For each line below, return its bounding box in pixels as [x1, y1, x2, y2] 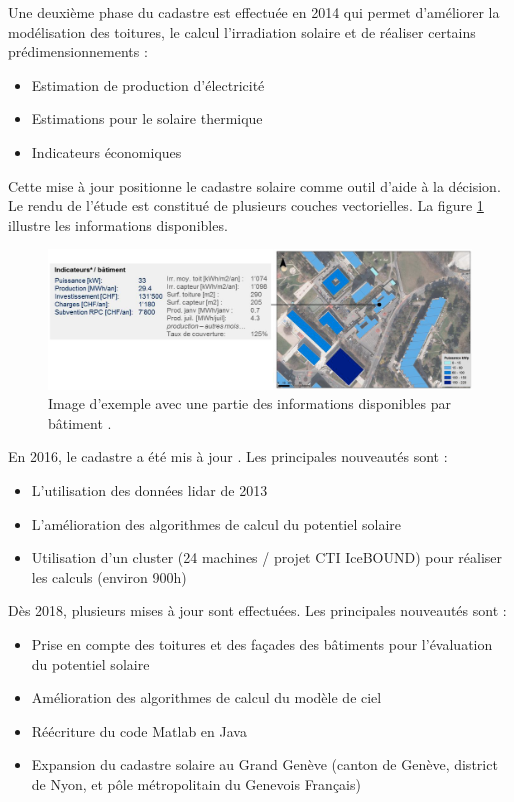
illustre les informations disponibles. [8, 214, 228, 235]
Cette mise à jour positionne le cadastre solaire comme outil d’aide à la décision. [8, 175, 501, 196]
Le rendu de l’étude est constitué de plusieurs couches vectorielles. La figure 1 [8, 195, 484, 216]
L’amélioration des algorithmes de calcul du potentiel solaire [31, 513, 402, 534]
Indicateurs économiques [31, 141, 182, 162]
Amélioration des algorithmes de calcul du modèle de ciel [31, 687, 382, 708]
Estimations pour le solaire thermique [31, 108, 263, 129]
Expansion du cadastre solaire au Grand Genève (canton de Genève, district [31, 754, 498, 775]
